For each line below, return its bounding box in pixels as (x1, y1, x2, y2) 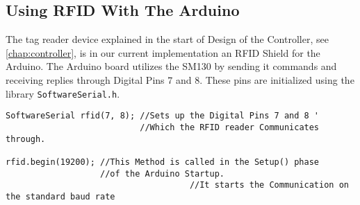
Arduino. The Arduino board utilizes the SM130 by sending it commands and (6, 59, 337, 73)
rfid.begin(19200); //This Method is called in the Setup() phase (6, 157, 320, 167)
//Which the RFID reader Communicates (140, 122, 320, 132)
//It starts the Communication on (189, 180, 349, 190)
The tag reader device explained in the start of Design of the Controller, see (6, 32, 329, 46)
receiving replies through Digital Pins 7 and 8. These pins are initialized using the (6, 72, 354, 87)
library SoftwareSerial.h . (6, 86, 120, 100)
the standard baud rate (6, 191, 115, 202)
